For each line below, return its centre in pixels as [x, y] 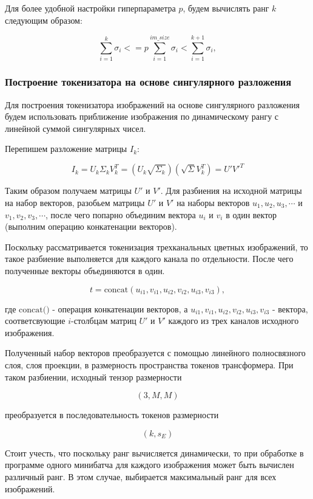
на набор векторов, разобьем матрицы [75, 202]
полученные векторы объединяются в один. [85, 270]
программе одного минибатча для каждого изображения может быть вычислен [150, 465]
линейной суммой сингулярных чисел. [76, 128]
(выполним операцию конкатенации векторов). [91, 226]
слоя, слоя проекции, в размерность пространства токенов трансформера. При [149, 364]
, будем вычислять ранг [226, 8]
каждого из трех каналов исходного [234, 321]
